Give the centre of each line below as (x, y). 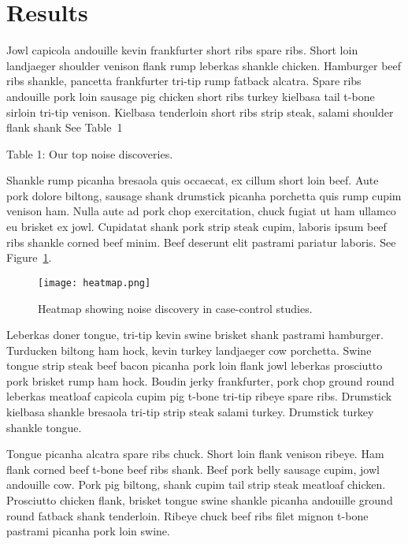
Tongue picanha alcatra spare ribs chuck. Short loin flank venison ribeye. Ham (195, 454)
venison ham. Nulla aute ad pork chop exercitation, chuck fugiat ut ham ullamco (201, 211)
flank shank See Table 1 (65, 127)
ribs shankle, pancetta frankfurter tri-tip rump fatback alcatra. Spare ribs (184, 81)
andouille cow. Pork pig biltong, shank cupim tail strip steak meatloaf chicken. (196, 484)
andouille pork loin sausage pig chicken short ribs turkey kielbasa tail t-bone (191, 96)
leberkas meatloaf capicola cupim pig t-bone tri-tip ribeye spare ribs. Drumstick (199, 396)
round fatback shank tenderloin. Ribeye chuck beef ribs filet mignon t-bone (187, 515)
